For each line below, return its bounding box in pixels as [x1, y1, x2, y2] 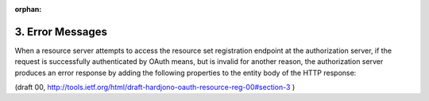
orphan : [14, 5, 42, 13]
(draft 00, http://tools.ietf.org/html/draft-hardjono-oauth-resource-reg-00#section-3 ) [14, 83, 296, 92]
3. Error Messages [14, 24, 107, 39]
